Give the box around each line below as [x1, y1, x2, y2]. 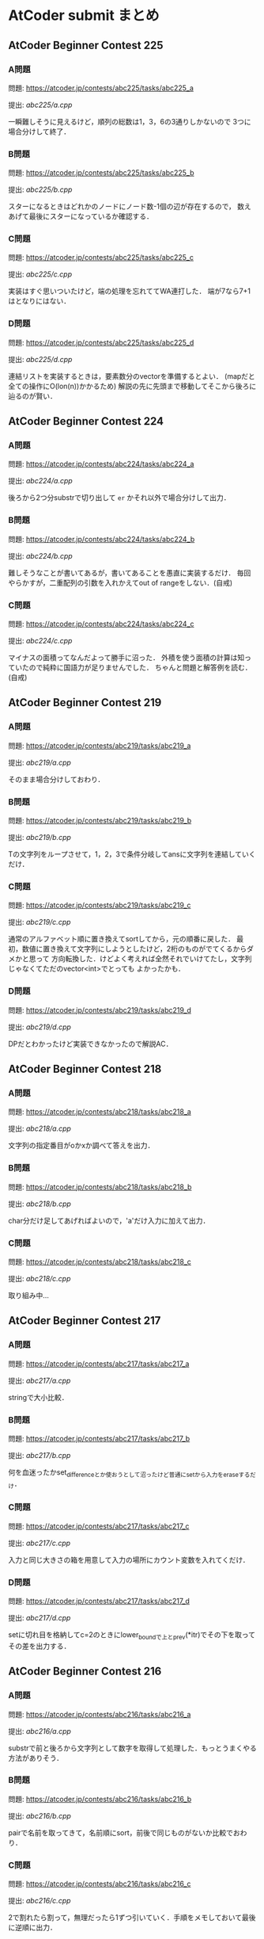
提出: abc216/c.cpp [8, 1896, 71, 1906]
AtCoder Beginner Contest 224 [8, 414, 164, 428]
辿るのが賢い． [8, 391, 57, 400]
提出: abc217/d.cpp [8, 1613, 71, 1623]
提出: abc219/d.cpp [8, 1022, 71, 1032]
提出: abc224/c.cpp [8, 636, 73, 646]
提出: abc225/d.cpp [8, 354, 73, 364]
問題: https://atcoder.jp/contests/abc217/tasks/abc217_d [8, 1597, 190, 1606]
